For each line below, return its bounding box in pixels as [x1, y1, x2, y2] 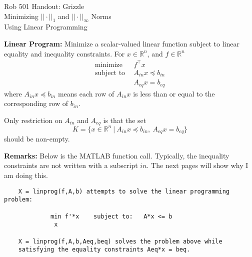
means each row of [57, 88, 114, 98]
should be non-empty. [4, 133, 70, 144]
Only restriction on [4, 114, 62, 125]
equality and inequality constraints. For [4, 48, 125, 58]
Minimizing [4, 10, 38, 21]
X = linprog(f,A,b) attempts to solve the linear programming [18, 187, 230, 195]
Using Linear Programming [4, 21, 87, 32]
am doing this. [4, 170, 48, 180]
